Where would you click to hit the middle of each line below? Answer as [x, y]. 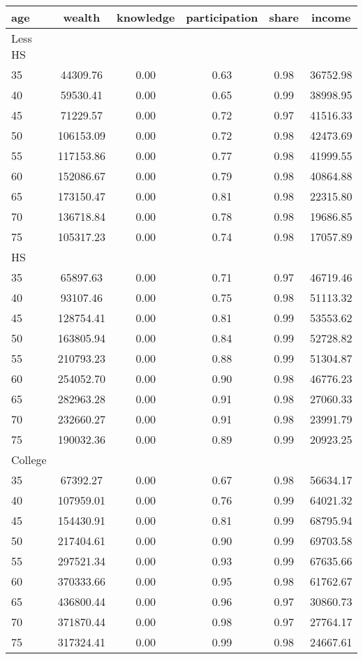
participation [222, 17]
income [331, 17]
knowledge [146, 17]
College [29, 459]
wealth [82, 17]
